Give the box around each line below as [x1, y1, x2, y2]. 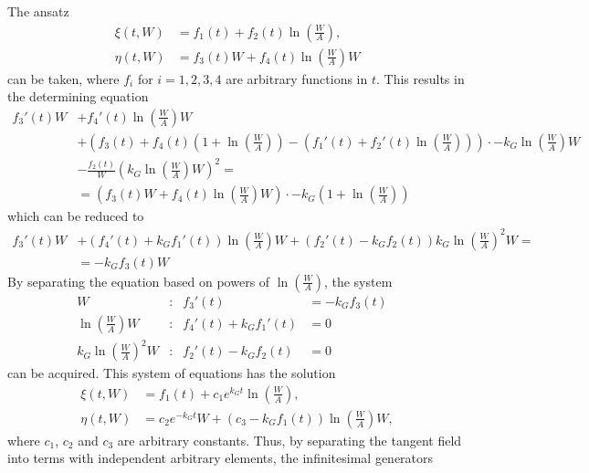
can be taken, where [7, 68, 120, 88]
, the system [323, 271, 393, 290]
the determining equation [7, 87, 149, 106]
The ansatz [7, 2, 69, 20]
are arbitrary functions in [226, 68, 368, 88]
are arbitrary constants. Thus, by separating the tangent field [117, 430, 462, 449]
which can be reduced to [7, 206, 144, 226]
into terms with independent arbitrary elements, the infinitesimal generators [7, 448, 434, 468]
